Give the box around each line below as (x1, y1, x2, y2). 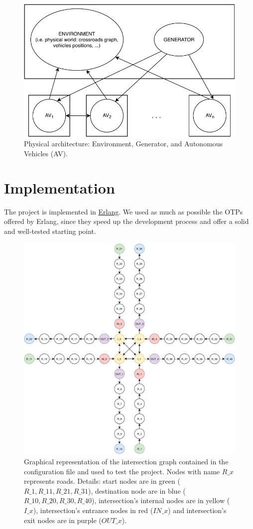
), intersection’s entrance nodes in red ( (33, 505, 153, 515)
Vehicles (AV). (24, 148, 68, 159)
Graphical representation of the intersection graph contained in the (24, 456, 229, 466)
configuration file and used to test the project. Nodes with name (24, 466, 220, 476)
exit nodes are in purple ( (24, 515, 102, 525)
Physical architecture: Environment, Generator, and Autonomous (24, 138, 223, 149)
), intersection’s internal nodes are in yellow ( (91, 495, 230, 506)
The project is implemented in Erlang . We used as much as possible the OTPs (4, 206, 243, 216)
